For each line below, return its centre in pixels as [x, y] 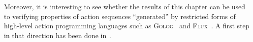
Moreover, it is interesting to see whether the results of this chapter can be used [125, 6]
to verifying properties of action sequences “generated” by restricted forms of [120, 16]
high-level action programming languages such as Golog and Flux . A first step [127, 26]
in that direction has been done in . [58, 35]
